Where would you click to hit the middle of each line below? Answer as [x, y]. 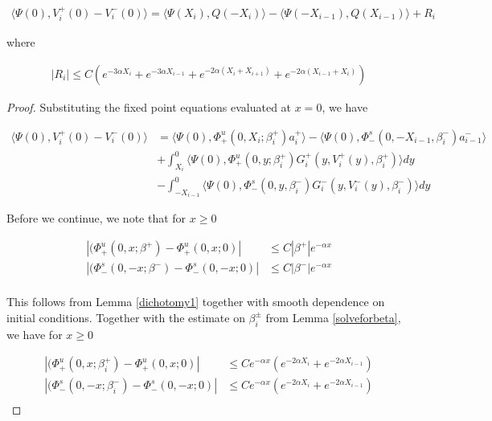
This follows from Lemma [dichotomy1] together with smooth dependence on [196, 302]
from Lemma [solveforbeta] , [333, 317]
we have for [35, 334]
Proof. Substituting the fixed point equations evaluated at [149, 106]
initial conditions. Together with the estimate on [126, 317]
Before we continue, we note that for [96, 218]
